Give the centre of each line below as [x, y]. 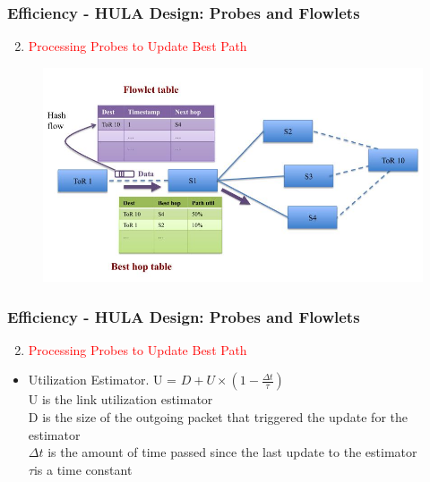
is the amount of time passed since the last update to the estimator [232, 452]
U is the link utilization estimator [120, 399]
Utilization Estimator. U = [103, 380]
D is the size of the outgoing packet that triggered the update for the [218, 417]
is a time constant [83, 469]
